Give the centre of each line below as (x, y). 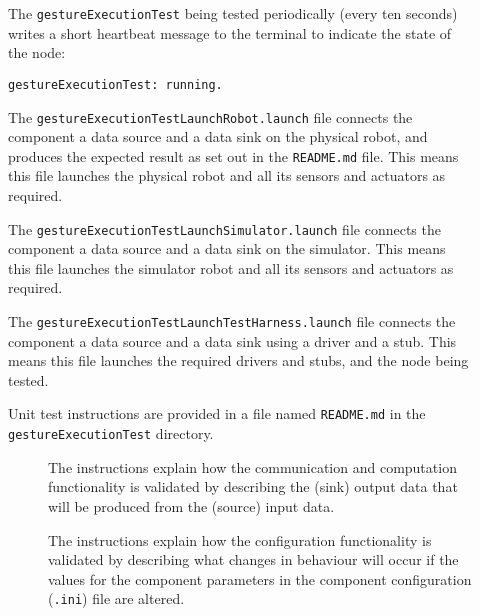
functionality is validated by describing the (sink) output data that (253, 486)
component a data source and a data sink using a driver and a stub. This (232, 340)
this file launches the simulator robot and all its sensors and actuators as (231, 267)
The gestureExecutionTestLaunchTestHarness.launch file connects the (232, 321)
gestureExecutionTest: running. (115, 84)
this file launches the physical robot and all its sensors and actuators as (227, 175)
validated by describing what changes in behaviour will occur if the (253, 559)
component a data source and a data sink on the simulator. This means (227, 248)
